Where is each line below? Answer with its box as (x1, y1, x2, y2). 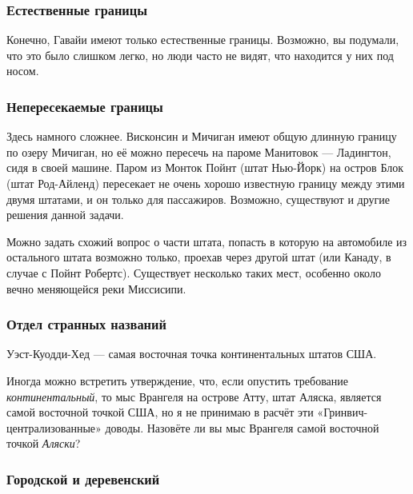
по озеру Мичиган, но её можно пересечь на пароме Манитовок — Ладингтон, (6, 143, 391, 160)
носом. (6, 62, 39, 79)
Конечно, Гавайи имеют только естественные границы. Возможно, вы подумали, (6, 31, 399, 48)
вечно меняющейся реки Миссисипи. (6, 280, 186, 297)
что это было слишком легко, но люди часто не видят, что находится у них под (6, 46, 394, 63)
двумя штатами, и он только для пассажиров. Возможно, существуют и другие (6, 190, 390, 207)
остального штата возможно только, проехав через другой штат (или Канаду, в (6, 249, 391, 265)
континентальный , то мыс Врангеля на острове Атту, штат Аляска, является (6, 388, 382, 404)
